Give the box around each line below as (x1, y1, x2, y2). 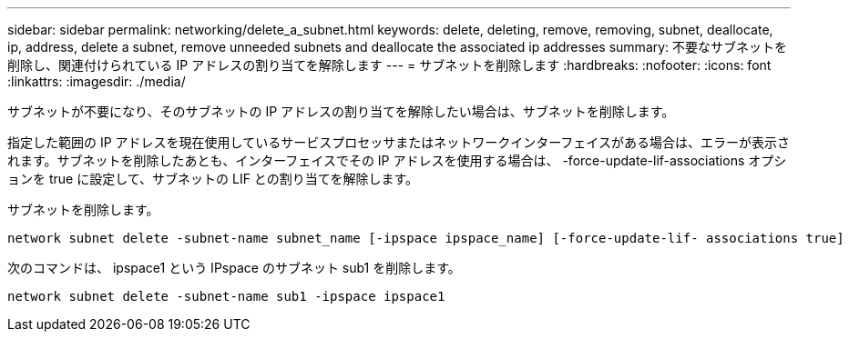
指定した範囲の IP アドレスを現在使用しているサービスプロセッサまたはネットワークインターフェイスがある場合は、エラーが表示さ (7, 135, 790, 150)
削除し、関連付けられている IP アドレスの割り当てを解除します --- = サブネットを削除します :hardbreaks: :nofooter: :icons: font (7, 57, 772, 73)
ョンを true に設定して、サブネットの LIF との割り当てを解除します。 (7, 171, 419, 186)
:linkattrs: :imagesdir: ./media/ (7, 74, 186, 89)
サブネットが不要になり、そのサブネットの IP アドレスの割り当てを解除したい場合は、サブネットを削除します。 (7, 104, 675, 119)
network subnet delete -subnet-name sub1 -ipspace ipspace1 (7, 289, 445, 304)
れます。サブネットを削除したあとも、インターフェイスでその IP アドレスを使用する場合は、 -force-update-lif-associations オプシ (7, 153, 787, 168)
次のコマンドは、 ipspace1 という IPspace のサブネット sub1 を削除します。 (7, 260, 461, 275)
